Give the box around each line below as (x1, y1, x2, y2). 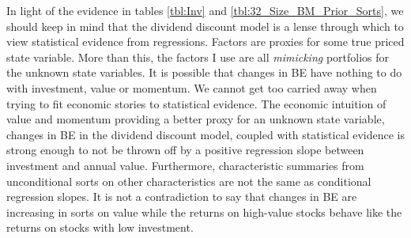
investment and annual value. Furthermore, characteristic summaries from (6, 157, 364, 173)
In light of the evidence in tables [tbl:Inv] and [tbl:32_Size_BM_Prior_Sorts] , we (6, 2, 404, 18)
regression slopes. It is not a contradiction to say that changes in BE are (6, 188, 357, 205)
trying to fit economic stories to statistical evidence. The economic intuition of (6, 95, 386, 111)
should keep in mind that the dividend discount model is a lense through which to (6, 17, 404, 34)
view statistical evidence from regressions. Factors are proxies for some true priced (6, 33, 405, 50)
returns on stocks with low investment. (6, 219, 194, 236)
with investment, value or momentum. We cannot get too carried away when (6, 79, 377, 96)
